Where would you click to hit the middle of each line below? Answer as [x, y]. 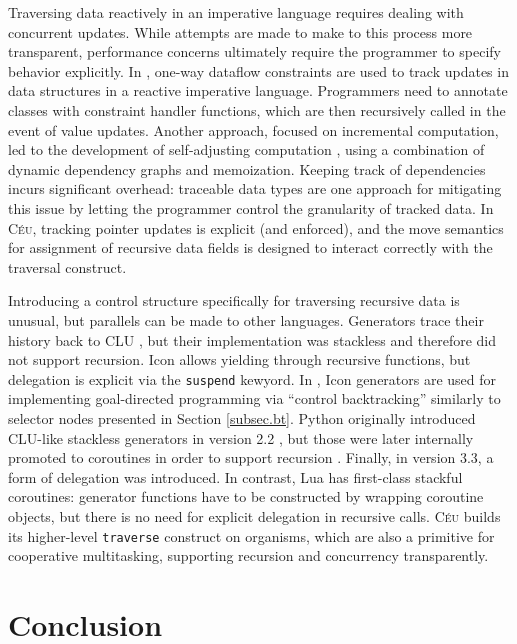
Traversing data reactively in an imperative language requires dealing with [236, 12]
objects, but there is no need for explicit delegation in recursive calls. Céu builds [254, 515]
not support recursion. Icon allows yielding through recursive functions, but [239, 359]
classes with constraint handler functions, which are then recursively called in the [257, 109]
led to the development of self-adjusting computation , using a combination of [246, 149]
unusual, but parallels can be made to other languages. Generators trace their [246, 319]
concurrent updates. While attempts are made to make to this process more [240, 31]
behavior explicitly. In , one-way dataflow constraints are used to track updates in [258, 70]
